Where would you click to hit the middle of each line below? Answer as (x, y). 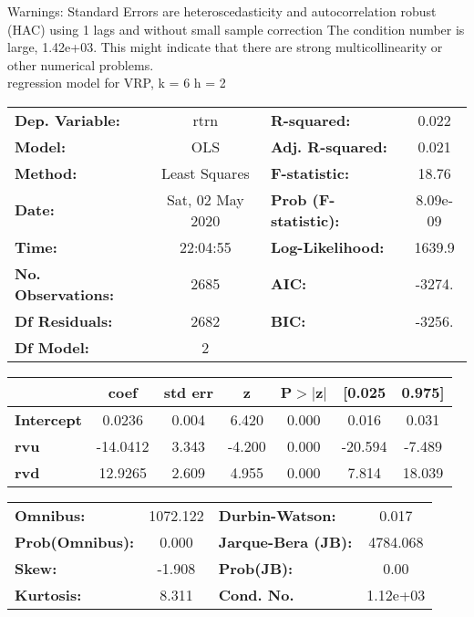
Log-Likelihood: (327, 246)
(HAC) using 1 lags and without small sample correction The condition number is (236, 29)
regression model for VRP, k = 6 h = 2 (117, 83)
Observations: (65, 294)
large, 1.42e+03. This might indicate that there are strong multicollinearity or (225, 47)
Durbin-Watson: (277, 515)
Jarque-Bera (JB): (285, 541)
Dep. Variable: (67, 120)
